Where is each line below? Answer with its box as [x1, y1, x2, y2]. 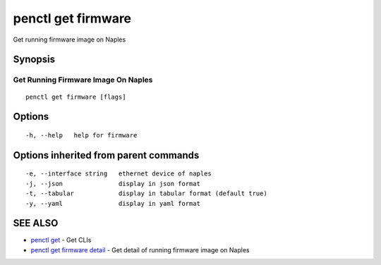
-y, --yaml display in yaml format [25, 199, 201, 207]
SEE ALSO [13, 217, 59, 229]
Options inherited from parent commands [13, 149, 200, 161]
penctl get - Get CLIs [30, 236, 92, 245]
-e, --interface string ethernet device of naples [25, 170, 212, 178]
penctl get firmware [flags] [25, 92, 126, 101]
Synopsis [13, 54, 56, 66]
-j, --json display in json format [25, 180, 201, 187]
